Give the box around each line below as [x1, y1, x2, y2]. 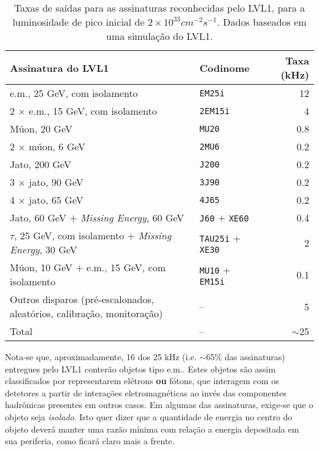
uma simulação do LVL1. [106, 29, 213, 43]
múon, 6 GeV [29, 139, 86, 153]
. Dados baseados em [217, 15, 307, 29]
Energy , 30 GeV [10, 242, 77, 256]
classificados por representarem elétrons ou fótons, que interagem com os [5, 374, 279, 387]
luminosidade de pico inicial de [12, 15, 145, 29]
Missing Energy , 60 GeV [80, 210, 185, 225]
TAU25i [199, 233, 230, 244]
